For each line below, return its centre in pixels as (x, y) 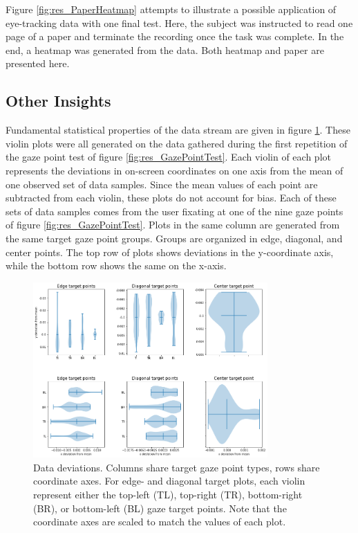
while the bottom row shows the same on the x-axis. (116, 265)
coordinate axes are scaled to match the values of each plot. (160, 522)
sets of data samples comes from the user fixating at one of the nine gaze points (175, 211)
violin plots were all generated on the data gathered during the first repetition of (177, 143)
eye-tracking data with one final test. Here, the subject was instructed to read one (179, 22)
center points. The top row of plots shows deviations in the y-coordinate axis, (170, 252)
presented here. (38, 63)
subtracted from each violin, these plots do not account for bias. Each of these (171, 198)
